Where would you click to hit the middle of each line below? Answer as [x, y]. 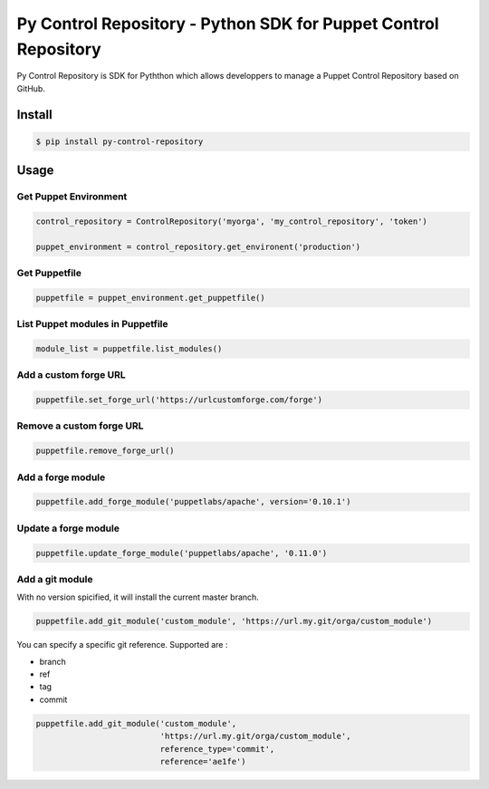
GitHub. [31, 88]
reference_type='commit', [217, 749]
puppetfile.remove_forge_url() [105, 451]
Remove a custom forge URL [80, 426]
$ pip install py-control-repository [120, 141]
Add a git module [55, 579]
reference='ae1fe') [203, 761]
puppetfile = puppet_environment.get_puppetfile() [151, 298]
